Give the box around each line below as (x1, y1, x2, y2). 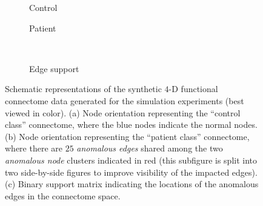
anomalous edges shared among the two (76, 142, 223, 154)
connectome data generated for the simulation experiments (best (5, 94, 244, 107)
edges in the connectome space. (5, 189, 121, 202)
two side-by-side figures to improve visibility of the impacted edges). (5, 165, 258, 178)
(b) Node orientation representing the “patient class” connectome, (5, 130, 250, 142)
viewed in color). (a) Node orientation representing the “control (5, 106, 241, 119)
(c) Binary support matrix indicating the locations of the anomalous (5, 178, 259, 190)
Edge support (29, 62, 79, 75)
